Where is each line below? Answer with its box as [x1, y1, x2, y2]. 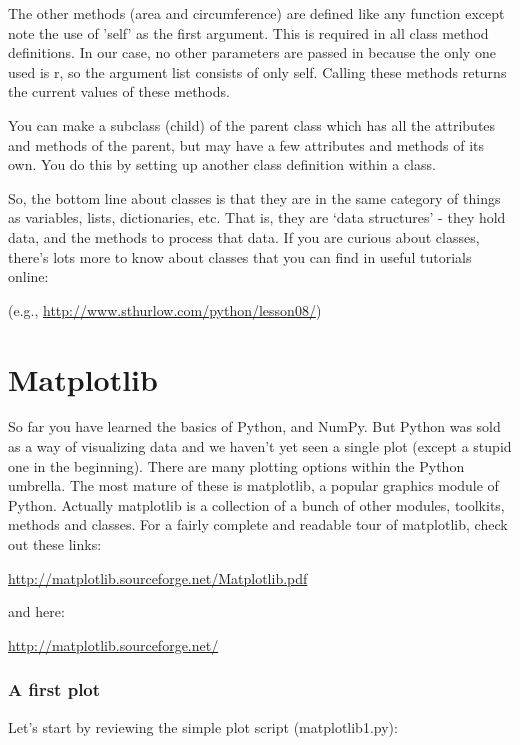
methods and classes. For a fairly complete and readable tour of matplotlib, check [8, 514, 508, 535]
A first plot [8, 677, 101, 702]
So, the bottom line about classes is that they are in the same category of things [8, 187, 501, 208]
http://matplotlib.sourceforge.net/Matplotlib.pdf [8, 567, 308, 588]
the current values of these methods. [8, 81, 230, 102]
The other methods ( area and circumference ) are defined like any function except [8, 3, 505, 23]
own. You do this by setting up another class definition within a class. [8, 154, 436, 175]
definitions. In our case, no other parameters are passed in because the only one [8, 42, 496, 63]
